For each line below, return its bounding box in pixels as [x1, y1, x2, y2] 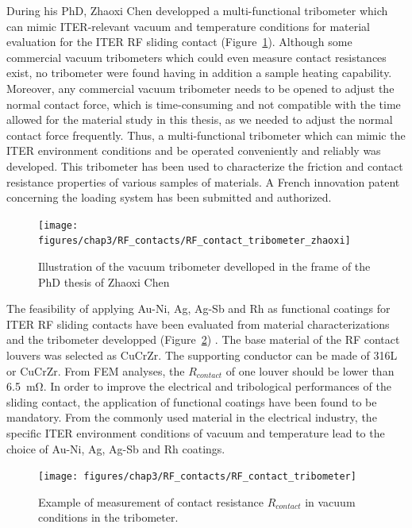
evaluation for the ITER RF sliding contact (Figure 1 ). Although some [6, 33, 352, 50]
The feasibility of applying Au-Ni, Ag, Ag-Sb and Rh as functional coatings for [6, 300, 391, 317]
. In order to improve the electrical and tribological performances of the [43, 378, 391, 395]
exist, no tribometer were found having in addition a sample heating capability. [6, 64, 392, 81]
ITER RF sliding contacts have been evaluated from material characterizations [6, 315, 390, 332]
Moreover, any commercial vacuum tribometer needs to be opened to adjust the [6, 79, 395, 96]
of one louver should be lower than [225, 362, 395, 379]
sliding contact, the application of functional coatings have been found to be [6, 393, 377, 410]
